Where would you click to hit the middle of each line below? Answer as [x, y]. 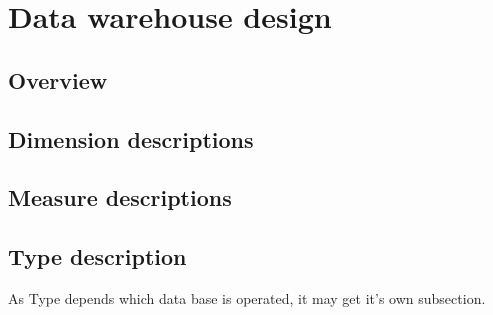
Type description [97, 256]
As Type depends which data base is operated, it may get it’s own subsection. [247, 297]
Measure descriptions [120, 197]
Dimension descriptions [131, 138]
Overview [58, 79]
